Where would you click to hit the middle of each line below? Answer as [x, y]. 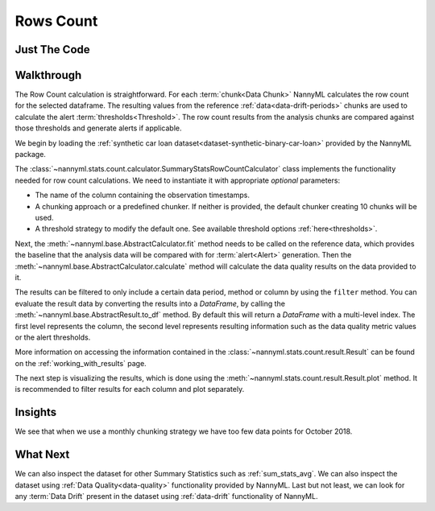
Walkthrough [48, 75]
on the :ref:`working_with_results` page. [81, 363]
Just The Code [52, 49]
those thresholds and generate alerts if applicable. [98, 128]
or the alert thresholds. [53, 337]
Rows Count [56, 21]
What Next [42, 455]
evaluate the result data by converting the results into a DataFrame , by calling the [150, 303]
